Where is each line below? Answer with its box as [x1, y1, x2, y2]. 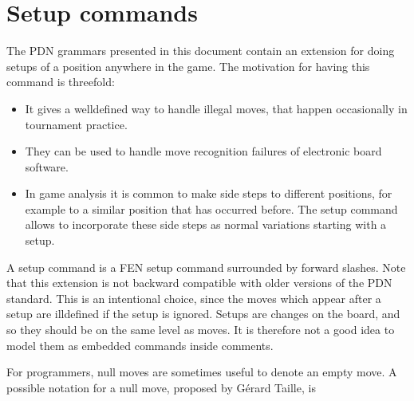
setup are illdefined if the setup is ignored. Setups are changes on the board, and [6, 305, 400, 322]
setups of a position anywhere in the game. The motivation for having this [6, 57, 370, 74]
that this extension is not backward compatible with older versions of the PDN [6, 274, 392, 291]
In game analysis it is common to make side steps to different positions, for [25, 185, 392, 202]
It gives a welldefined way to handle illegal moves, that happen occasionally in [25, 100, 408, 116]
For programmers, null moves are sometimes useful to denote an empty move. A [6, 364, 397, 380]
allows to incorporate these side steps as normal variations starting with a [25, 216, 387, 233]
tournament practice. [25, 116, 128, 132]
